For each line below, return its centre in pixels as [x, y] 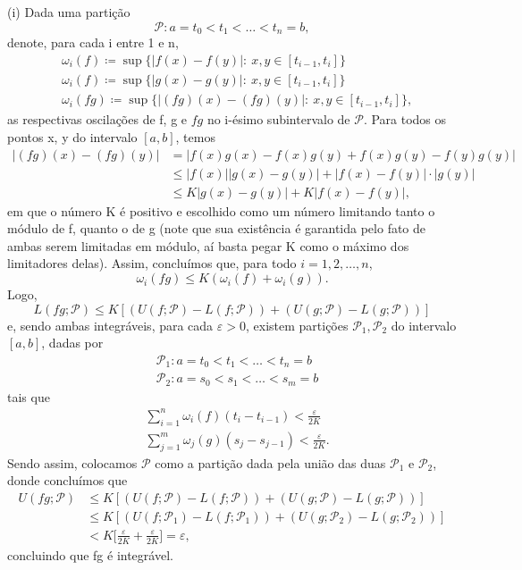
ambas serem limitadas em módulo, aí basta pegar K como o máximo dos [208, 245]
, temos [195, 136]
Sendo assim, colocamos [72, 462]
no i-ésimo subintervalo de [278, 119]
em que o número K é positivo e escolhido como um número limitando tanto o [221, 210]
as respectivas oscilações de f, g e [97, 119]
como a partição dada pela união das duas [270, 462]
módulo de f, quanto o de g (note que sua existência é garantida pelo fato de [217, 228]
